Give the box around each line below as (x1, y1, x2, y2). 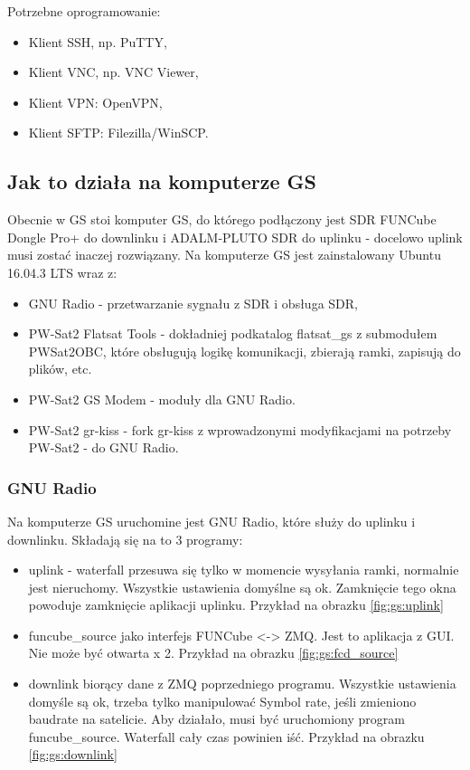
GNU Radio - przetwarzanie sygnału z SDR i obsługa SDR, (28, 293, 358, 312)
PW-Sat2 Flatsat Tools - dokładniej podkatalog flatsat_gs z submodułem (28, 324, 437, 343)
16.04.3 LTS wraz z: (7, 262, 117, 281)
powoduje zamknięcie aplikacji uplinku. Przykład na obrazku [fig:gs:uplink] (28, 595, 444, 614)
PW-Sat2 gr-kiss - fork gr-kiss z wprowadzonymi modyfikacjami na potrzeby (28, 420, 452, 439)
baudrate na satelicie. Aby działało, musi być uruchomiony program (28, 709, 405, 728)
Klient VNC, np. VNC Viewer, (28, 62, 199, 81)
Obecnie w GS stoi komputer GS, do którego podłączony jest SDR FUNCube (7, 210, 437, 229)
